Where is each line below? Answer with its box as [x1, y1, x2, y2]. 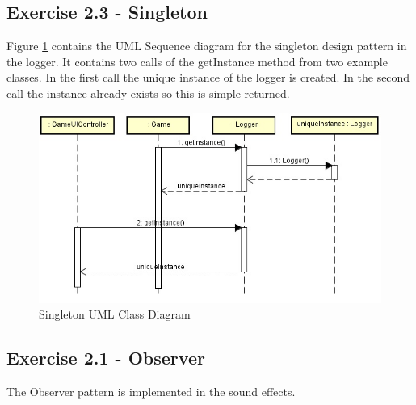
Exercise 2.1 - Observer [6, 345, 205, 370]
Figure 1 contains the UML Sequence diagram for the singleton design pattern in [6, 37, 407, 54]
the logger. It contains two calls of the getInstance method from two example [6, 53, 388, 70]
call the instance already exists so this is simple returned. [6, 84, 290, 101]
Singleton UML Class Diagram [39, 306, 191, 323]
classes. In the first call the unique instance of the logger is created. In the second [6, 69, 410, 86]
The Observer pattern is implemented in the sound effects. [6, 383, 296, 400]
